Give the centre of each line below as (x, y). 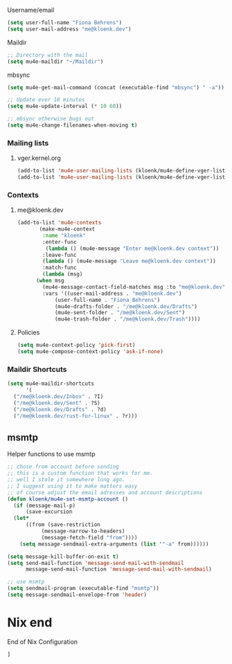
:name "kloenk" (64, 235)
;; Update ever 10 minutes (46, 100)
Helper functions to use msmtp (51, 454)
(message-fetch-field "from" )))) (89, 537)
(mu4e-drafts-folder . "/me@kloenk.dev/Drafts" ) (126, 306)
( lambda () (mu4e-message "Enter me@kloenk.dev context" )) (132, 249)
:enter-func (60, 242)
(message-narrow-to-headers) (83, 531)
